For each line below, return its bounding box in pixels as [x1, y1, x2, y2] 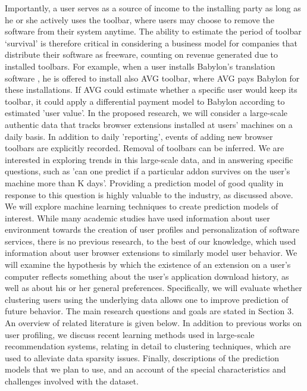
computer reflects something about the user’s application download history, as [5, 270, 289, 282]
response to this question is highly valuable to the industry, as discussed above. [5, 188, 293, 201]
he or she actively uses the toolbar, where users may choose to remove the [5, 13, 274, 26]
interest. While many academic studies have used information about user [5, 211, 270, 224]
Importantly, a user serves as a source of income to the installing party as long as [5, 2, 301, 14]
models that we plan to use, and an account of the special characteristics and [5, 363, 286, 376]
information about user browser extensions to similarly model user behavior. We [5, 246, 297, 259]
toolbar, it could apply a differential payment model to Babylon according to [5, 95, 285, 107]
